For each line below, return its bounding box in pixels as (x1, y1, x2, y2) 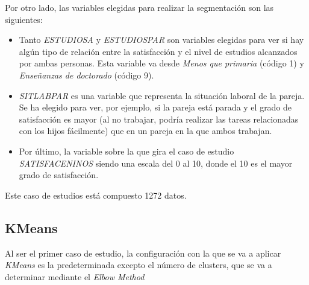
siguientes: (5, 13, 43, 25)
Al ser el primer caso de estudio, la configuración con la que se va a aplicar (5, 246, 281, 259)
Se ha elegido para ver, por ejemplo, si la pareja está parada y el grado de (19, 101, 292, 114)
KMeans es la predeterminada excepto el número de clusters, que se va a (5, 258, 272, 271)
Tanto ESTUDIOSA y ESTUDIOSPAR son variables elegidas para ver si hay (19, 33, 304, 46)
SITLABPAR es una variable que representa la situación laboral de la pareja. (19, 89, 305, 101)
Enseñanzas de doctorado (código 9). (19, 68, 154, 81)
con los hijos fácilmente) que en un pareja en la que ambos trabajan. (19, 124, 272, 137)
